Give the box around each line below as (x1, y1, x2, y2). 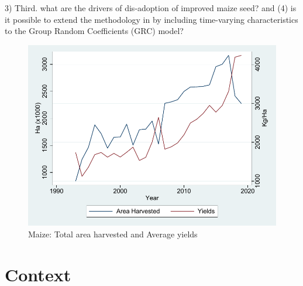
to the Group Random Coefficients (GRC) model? (5, 25, 184, 37)
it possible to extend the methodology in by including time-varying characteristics (5, 13, 298, 25)
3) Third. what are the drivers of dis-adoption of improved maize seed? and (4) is (5, 2, 297, 13)
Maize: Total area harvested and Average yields (28, 227, 198, 240)
